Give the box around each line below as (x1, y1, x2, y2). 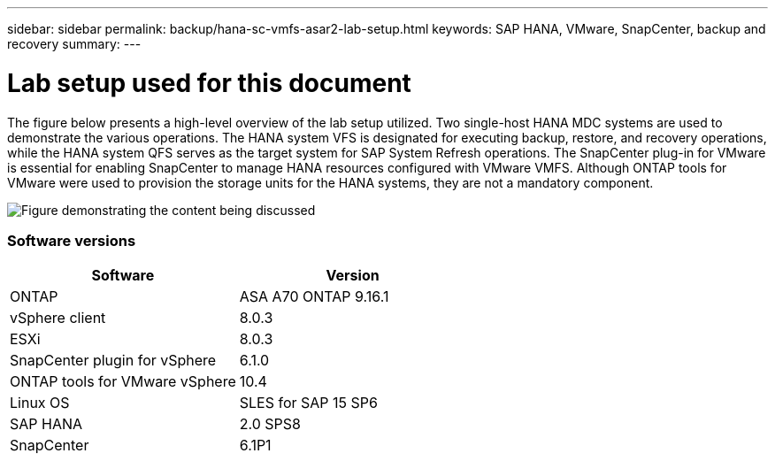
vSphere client (10, 309, 106, 327)
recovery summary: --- (7, 36, 142, 51)
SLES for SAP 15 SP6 (239, 394, 378, 412)
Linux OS (10, 394, 70, 412)
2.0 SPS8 (239, 415, 301, 434)
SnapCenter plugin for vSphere (10, 351, 217, 370)
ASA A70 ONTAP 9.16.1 (239, 288, 389, 306)
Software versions (7, 231, 136, 250)
